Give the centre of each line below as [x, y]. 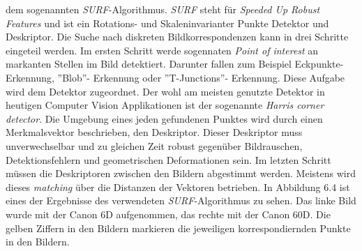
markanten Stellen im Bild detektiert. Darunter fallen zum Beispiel [149, 64]
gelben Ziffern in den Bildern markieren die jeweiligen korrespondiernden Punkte [178, 228]
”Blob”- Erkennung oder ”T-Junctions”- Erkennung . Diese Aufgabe [201, 77]
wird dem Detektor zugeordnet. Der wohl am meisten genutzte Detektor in [165, 91]
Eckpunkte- [319, 64]
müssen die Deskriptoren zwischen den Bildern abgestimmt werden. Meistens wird [181, 173]
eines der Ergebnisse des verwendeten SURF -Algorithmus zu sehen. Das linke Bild [181, 200]
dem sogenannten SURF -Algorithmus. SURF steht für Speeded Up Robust [163, 9]
